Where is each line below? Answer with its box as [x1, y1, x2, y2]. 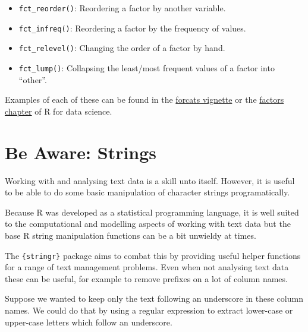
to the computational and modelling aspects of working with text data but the [5, 217, 291, 230]
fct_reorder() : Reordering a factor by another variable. [18, 2, 226, 14]
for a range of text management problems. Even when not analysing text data [5, 261, 289, 273]
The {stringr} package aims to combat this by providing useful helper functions [5, 249, 301, 261]
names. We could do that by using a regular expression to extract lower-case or [5, 303, 293, 316]
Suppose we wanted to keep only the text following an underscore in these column [5, 292, 303, 305]
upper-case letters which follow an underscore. [5, 315, 172, 328]
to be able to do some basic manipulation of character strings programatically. [5, 186, 290, 198]
